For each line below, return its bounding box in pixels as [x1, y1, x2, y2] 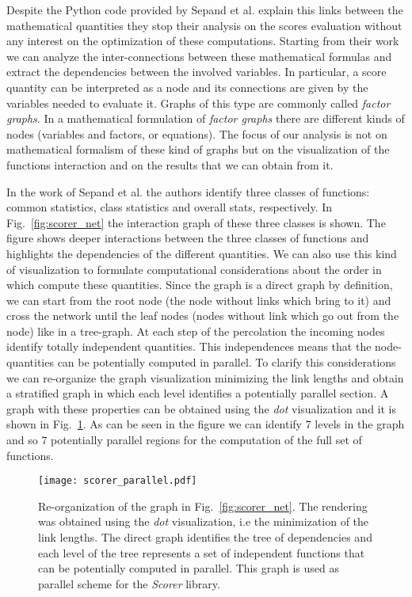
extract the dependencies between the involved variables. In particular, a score [6, 63, 387, 80]
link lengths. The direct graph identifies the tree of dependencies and [38, 529, 372, 546]
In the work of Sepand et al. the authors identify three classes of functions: [6, 183, 370, 200]
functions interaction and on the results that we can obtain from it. [6, 156, 334, 173]
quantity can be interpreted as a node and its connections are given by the [6, 78, 368, 95]
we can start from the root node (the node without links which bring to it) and [6, 291, 391, 308]
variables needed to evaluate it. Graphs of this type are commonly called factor [6, 94, 391, 111]
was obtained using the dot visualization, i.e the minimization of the [38, 513, 369, 530]
